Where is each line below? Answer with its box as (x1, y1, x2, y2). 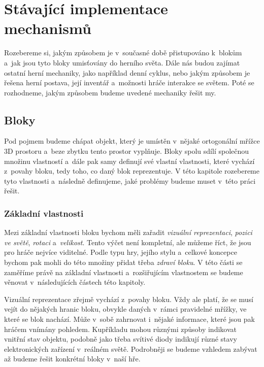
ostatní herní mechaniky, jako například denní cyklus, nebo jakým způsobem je (4, 67, 250, 78)
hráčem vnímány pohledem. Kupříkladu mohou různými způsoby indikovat (4, 323, 237, 334)
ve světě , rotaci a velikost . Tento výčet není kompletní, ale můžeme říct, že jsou (4, 237, 251, 247)
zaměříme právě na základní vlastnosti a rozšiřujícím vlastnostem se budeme (4, 266, 243, 277)
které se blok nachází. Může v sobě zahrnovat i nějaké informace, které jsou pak (4, 314, 255, 324)
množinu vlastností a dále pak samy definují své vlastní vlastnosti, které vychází (4, 155, 255, 166)
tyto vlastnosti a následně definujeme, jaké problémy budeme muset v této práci (4, 175, 256, 186)
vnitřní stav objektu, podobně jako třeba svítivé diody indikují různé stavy (4, 333, 237, 344)
